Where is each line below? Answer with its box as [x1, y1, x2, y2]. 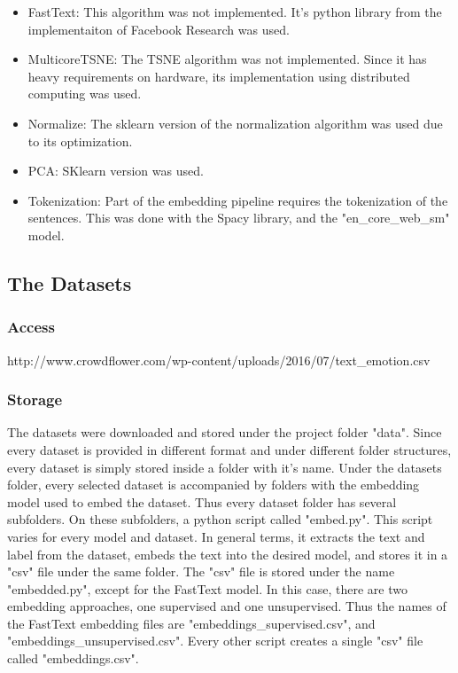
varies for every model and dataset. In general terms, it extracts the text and [7, 527, 425, 545]
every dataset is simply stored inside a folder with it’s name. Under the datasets [7, 458, 442, 476]
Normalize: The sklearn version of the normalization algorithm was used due [27, 113, 443, 132]
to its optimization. [27, 131, 133, 150]
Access [7, 316, 55, 338]
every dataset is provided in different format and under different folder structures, [7, 440, 452, 458]
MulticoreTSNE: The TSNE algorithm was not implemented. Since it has [27, 50, 427, 68]
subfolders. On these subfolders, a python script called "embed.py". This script [7, 510, 433, 528]
